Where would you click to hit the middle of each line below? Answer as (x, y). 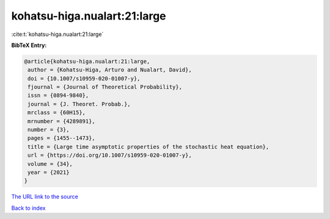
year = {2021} (49, 172)
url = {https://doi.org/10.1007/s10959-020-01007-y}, (110, 155)
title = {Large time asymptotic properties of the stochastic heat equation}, (148, 147)
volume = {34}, (50, 164)
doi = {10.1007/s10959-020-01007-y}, (84, 78)
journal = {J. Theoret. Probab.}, (79, 104)
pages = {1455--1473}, (62, 138)
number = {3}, (49, 130)
